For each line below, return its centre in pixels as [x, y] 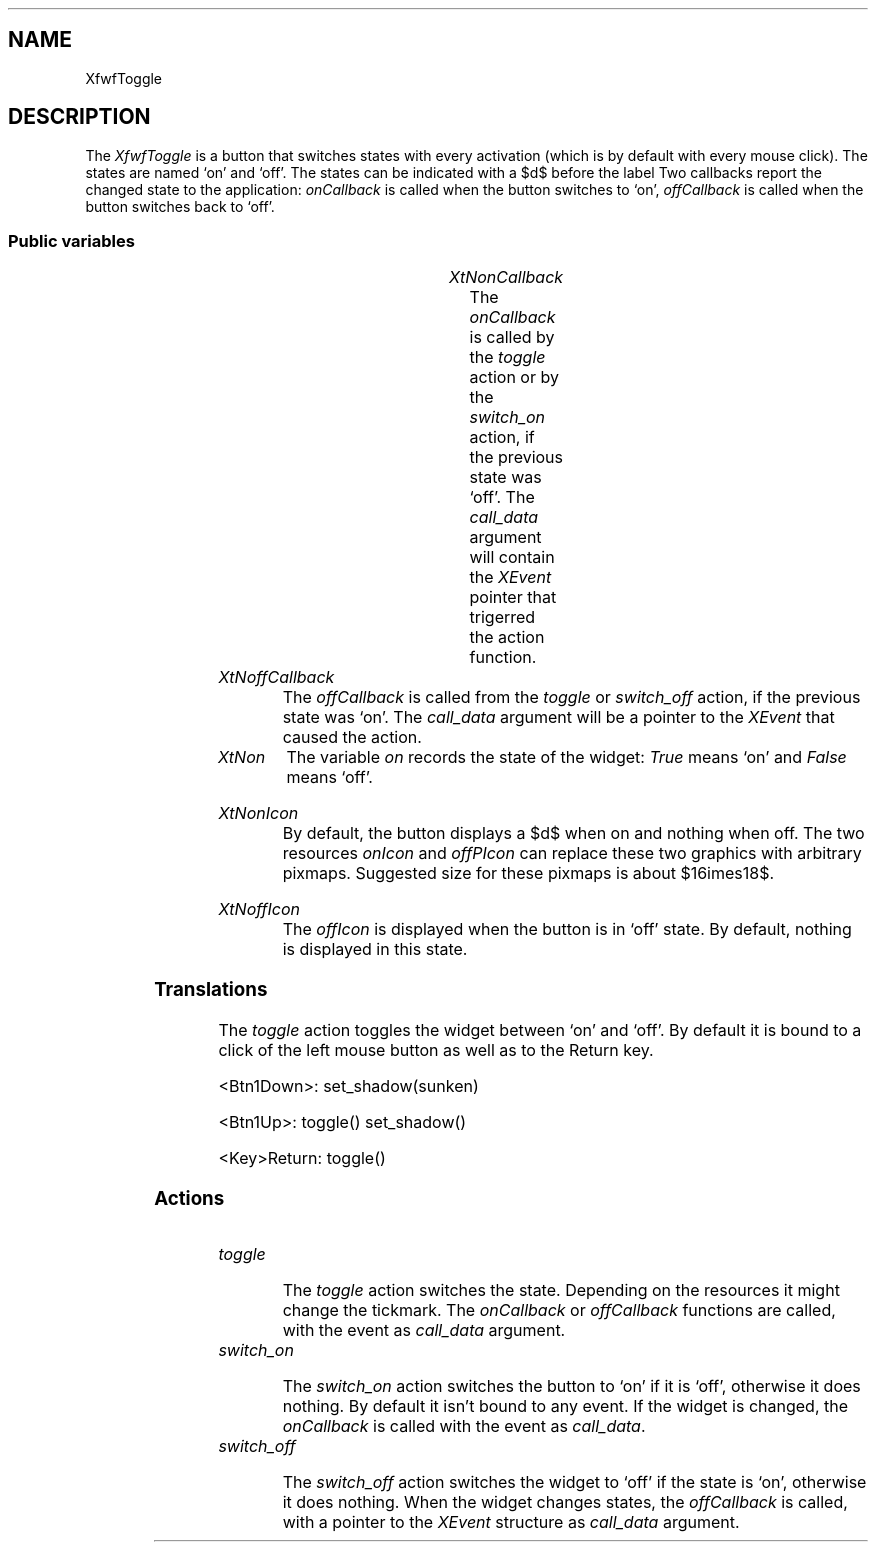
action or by [514, 377]
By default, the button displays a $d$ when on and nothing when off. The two [573, 833]
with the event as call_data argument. [424, 1330]
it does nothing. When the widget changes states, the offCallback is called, [565, 1502]
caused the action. [352, 737]
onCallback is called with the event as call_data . [464, 1426]
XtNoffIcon [259, 909]
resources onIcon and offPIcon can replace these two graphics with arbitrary [572, 853]
